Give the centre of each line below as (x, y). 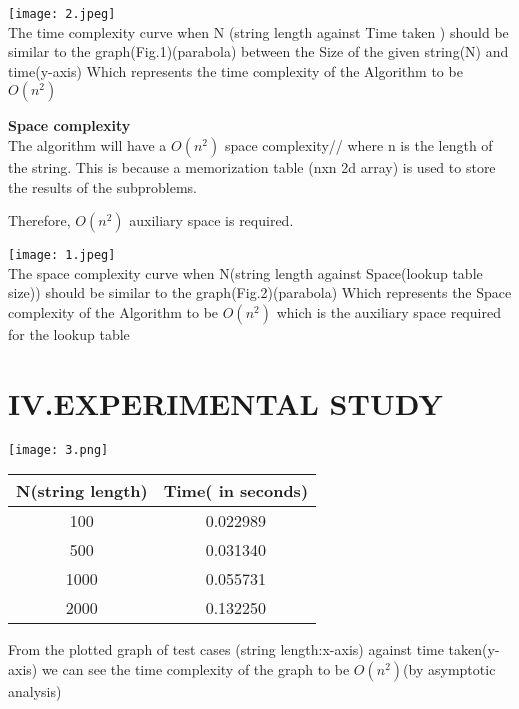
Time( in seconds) (236, 491)
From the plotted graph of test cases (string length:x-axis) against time (226, 649)
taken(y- (474, 649)
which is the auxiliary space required (388, 312)
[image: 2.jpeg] (62, 14)
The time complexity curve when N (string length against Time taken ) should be (258, 31)
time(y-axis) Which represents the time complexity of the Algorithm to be (235, 70)
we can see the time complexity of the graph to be (195, 669)
